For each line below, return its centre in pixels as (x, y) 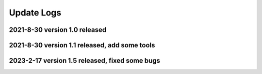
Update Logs (35, 13)
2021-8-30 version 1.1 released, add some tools (82, 45)
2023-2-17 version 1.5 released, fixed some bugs (84, 61)
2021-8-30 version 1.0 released (58, 30)
